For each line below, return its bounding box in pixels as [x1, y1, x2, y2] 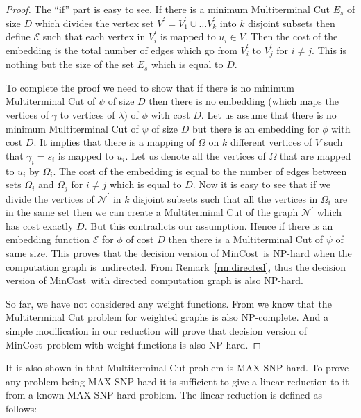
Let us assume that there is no [207, 108, 337, 122]
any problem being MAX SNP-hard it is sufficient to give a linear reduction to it [6, 374, 349, 388]
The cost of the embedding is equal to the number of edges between [58, 163, 347, 178]
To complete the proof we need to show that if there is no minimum [6, 80, 294, 94]
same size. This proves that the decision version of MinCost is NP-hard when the [6, 246, 352, 260]
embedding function [6, 232, 90, 246]
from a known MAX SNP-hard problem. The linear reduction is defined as [6, 387, 322, 402]
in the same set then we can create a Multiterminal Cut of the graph [6, 205, 299, 219]
